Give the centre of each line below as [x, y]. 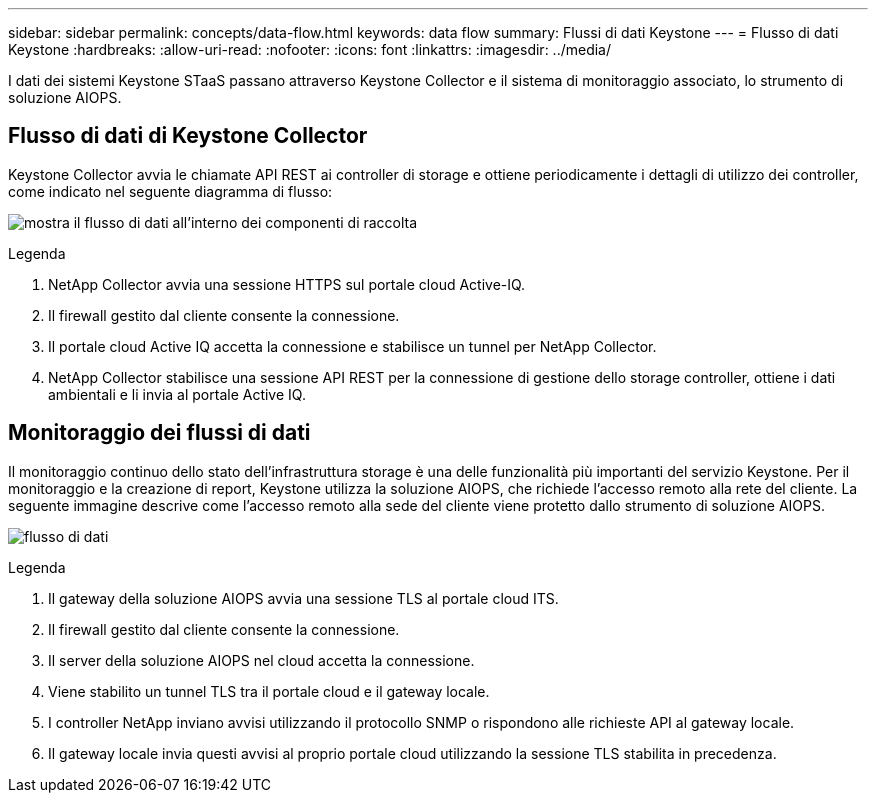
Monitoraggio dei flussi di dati [159, 433]
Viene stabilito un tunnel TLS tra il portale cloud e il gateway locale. [269, 691]
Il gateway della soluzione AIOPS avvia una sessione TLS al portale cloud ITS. [303, 598]
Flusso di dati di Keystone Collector [188, 136]
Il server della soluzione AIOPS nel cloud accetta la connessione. [261, 660]
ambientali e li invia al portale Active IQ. [177, 394]
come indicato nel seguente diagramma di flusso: [170, 191]
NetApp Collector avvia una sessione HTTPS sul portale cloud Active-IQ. [287, 284]
